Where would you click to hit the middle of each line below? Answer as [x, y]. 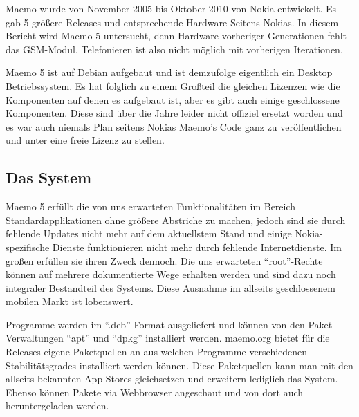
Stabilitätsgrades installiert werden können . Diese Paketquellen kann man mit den [179, 365]
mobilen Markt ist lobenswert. [70, 301]
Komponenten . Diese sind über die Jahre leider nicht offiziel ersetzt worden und [174, 113]
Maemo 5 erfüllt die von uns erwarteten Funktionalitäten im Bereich [151, 206]
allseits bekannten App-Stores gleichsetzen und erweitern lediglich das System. [172, 379]
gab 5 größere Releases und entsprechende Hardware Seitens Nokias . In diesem [172, 22]
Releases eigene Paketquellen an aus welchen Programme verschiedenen [157, 352]
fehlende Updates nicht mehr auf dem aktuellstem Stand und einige [149, 233]
